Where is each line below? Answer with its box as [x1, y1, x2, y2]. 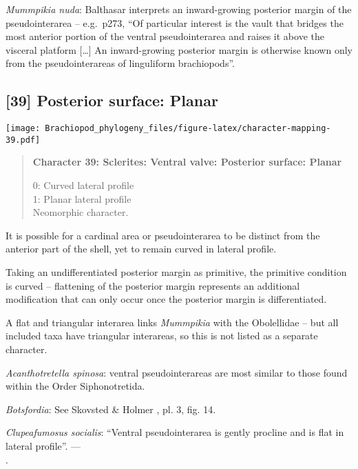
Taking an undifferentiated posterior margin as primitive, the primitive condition [6, 265, 347, 279]
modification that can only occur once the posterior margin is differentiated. [6, 292, 327, 306]
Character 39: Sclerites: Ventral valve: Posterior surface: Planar [32, 154, 342, 169]
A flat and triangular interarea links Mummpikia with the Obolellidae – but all [6, 315, 339, 329]
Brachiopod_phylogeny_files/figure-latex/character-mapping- [45, 123, 331, 134]
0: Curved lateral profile [32, 178, 134, 192]
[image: [6, 123, 41, 134]
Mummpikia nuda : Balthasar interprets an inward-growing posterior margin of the [6, 2, 352, 16]
